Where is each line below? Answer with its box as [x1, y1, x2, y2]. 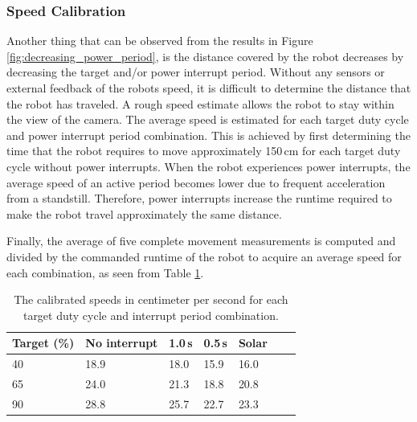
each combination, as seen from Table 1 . [6, 264, 204, 281]
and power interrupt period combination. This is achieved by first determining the [6, 126, 411, 143]
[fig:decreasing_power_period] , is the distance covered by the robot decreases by [6, 47, 404, 64]
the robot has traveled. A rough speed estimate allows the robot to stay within [6, 95, 395, 112]
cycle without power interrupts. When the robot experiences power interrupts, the [6, 158, 411, 174]
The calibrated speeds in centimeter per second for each [14, 291, 288, 308]
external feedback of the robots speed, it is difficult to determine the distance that [6, 80, 411, 96]
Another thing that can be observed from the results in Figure [6, 32, 313, 49]
